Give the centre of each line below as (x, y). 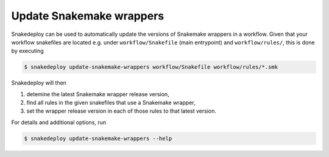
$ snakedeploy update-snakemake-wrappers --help (98, 138)
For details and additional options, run (59, 122)
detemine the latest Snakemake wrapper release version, (98, 94)
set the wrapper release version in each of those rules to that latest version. (121, 111)
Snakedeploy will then (39, 83)
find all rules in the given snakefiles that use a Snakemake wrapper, (111, 103)
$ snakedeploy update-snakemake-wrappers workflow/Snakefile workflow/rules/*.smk (151, 67)
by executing (27, 51)
